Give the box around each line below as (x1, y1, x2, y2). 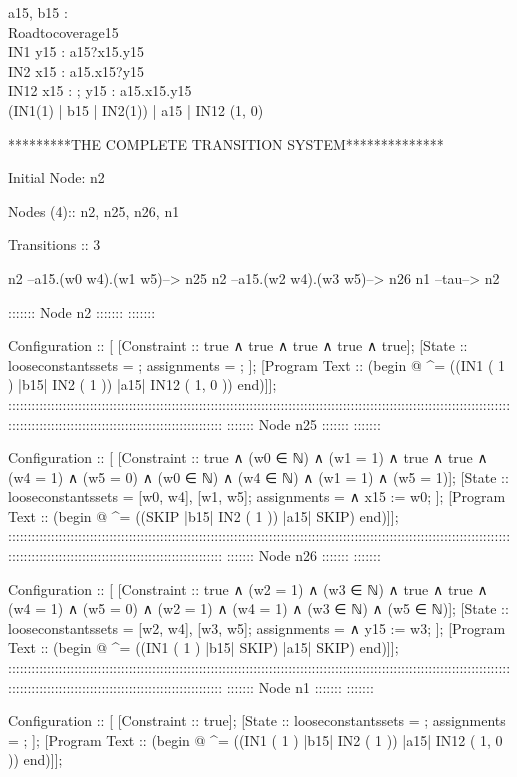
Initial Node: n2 (8, 167, 105, 188)
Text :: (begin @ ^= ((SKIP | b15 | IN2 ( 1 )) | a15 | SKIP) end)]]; (8, 505, 399, 526)
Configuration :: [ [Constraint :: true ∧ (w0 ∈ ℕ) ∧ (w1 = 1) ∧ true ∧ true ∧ (8, 447, 488, 468)
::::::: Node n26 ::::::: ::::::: (226, 545, 381, 566)
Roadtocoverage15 (8, 21, 119, 42)
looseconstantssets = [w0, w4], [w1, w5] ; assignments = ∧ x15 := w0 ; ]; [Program (8, 486, 506, 507)
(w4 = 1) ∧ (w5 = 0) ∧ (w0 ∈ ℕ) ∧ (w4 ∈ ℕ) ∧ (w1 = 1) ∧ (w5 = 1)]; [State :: (8, 466, 509, 487)
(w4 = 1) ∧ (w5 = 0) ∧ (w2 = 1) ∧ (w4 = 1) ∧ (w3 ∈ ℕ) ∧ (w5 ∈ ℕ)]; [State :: (8, 598, 509, 619)
